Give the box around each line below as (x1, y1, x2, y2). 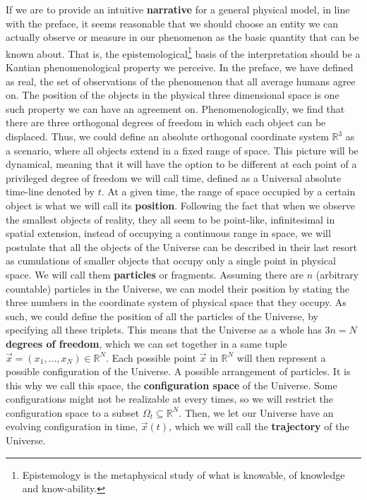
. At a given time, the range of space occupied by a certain (101, 184, 356, 199)
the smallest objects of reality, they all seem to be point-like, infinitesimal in (6, 212, 335, 226)
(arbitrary (315, 267, 359, 281)
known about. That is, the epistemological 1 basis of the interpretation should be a (6, 44, 361, 61)
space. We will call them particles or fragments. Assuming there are (6, 267, 303, 281)
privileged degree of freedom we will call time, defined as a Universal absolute (6, 170, 342, 185)
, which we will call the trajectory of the (169, 419, 349, 434)
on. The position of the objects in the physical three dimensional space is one (6, 87, 339, 102)
